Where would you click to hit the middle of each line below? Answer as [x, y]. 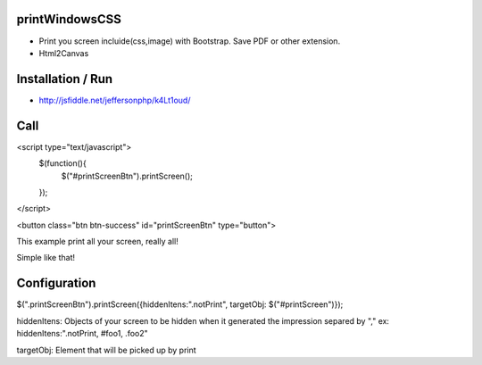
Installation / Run [65, 79]
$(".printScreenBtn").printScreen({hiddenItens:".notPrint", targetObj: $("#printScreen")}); [180, 304]
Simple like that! [46, 258]
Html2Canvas [64, 53]
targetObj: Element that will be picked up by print [106, 350]
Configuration [56, 283]
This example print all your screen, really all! [97, 242]
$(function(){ [62, 163]
